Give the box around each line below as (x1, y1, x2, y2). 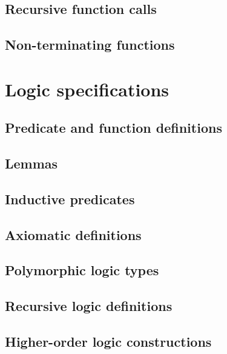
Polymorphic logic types (5, 261, 159, 279)
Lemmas (5, 154, 58, 173)
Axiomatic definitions (5, 225, 142, 244)
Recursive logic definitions (5, 296, 173, 315)
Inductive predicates (5, 189, 135, 208)
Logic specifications (5, 76, 169, 101)
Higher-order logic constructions (5, 332, 212, 351)
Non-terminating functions (5, 35, 175, 54)
